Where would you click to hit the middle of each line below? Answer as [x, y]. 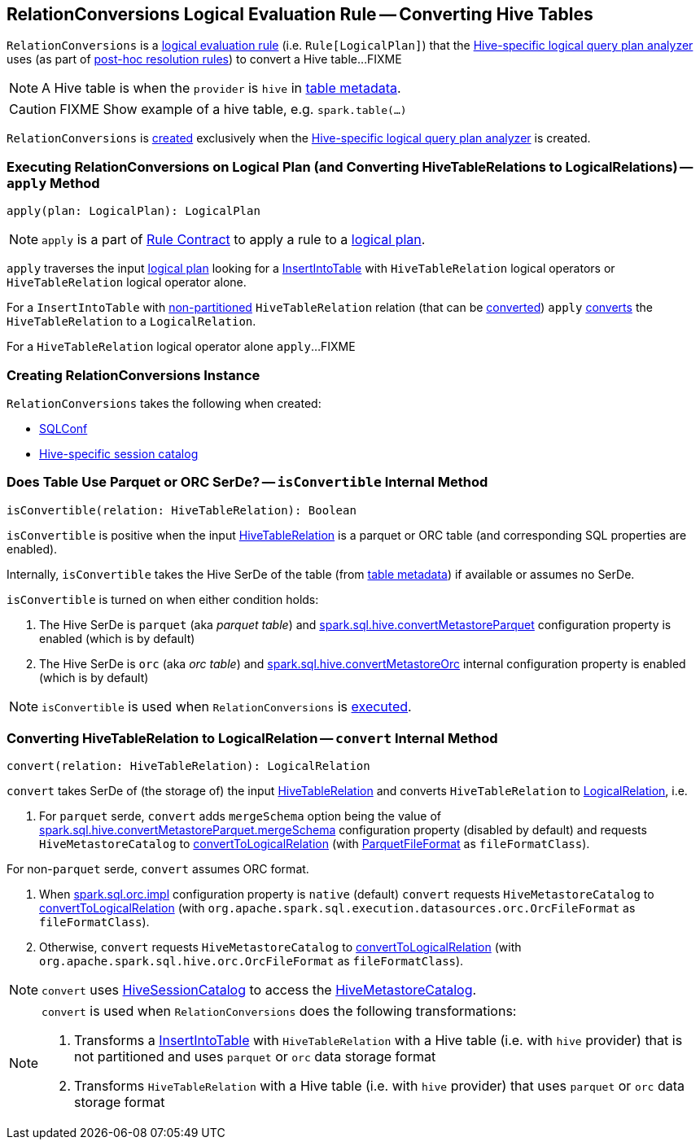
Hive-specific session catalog [119, 453]
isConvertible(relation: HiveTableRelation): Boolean [182, 510]
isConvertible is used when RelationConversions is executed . [227, 706]
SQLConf [63, 428]
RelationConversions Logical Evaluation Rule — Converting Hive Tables [300, 14]
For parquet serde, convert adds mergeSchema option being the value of [240, 816]
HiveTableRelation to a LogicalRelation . [131, 321]
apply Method [53, 183]
